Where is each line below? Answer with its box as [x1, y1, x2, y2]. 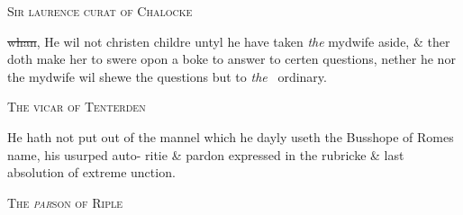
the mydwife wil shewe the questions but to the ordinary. [7, 67, 327, 85]
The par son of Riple [7, 193, 123, 211]
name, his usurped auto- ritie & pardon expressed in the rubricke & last [7, 145, 404, 164]
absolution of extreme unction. [7, 163, 176, 182]
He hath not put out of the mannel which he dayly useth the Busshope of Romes [7, 127, 454, 146]
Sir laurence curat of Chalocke [7, 2, 193, 20]
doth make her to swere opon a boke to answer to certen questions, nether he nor [7, 49, 456, 68]
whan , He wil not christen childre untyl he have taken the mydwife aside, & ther [7, 31, 450, 50]
